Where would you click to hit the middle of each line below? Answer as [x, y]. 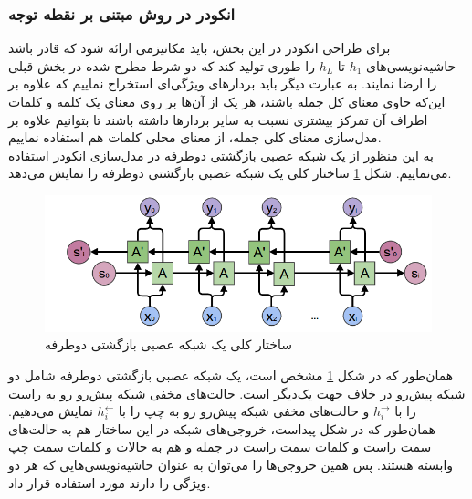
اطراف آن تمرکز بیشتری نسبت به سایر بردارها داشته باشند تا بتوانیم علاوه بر [218, 119]
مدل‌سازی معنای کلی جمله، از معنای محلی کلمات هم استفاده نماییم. [195, 137]
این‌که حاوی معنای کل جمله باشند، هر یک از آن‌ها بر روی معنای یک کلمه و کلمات [227, 101]
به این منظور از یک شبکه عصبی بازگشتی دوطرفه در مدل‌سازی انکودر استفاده [221, 155]
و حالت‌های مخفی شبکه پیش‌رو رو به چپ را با [244, 411]
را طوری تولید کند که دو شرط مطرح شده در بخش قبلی [162, 65]
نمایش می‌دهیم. [51, 411]
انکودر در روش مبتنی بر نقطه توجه [122, 13]
